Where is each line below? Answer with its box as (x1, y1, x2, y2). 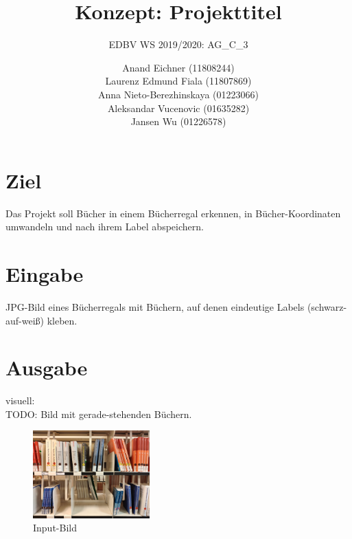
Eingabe (5, 260, 84, 287)
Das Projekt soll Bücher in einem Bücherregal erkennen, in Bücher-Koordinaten (5, 206, 341, 220)
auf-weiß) (5, 313, 44, 327)
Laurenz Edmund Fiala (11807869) (105, 74, 252, 88)
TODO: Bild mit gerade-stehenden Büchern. (5, 406, 192, 421)
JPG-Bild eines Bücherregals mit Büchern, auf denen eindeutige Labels (5, 299, 305, 313)
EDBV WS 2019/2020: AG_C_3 (108, 37, 248, 52)
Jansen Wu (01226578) (130, 114, 226, 129)
